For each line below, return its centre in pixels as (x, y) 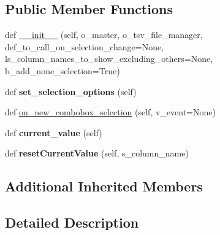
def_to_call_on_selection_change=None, (85, 46)
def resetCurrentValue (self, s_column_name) (97, 153)
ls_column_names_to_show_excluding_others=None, (109, 59)
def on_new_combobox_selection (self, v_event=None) (110, 112)
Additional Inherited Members (104, 186)
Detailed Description (72, 222)
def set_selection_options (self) (71, 91)
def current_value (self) (54, 132)
